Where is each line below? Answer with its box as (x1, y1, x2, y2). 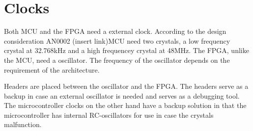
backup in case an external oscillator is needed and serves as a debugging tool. (4, 90, 240, 101)
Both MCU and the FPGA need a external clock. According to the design (4, 26, 226, 36)
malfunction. (4, 119, 42, 130)
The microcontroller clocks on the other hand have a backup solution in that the (4, 100, 247, 110)
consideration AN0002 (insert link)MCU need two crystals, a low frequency (4, 35, 230, 46)
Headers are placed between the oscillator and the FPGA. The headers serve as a (4, 81, 249, 91)
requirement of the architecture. (4, 64, 100, 75)
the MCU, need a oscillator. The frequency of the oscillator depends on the (4, 54, 230, 65)
